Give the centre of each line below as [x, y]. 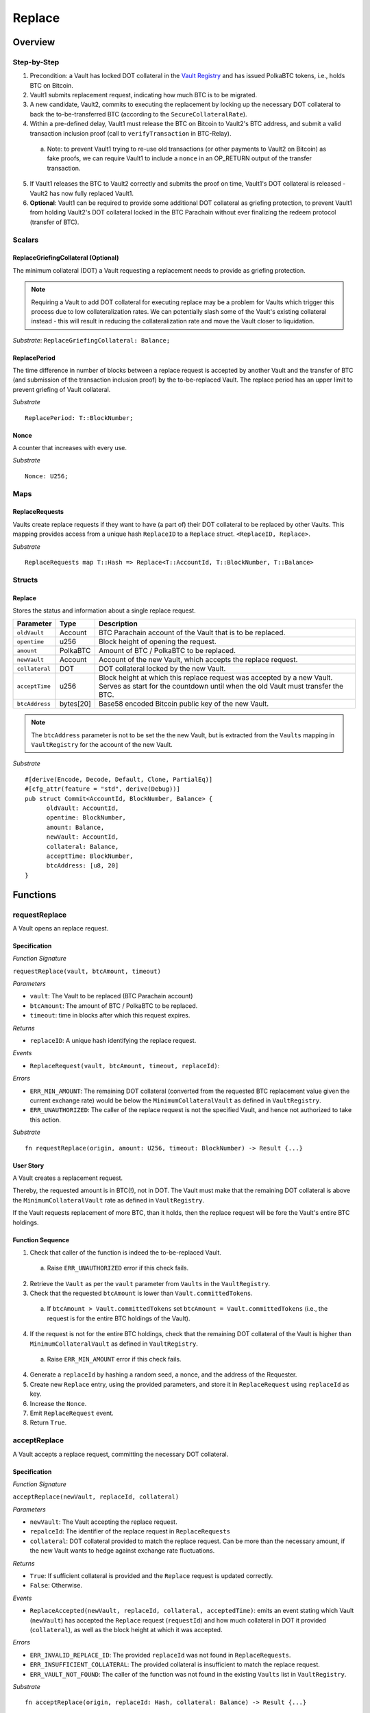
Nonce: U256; [47, 476]
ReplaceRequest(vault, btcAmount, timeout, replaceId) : [125, 1065]
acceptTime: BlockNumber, [90, 856]
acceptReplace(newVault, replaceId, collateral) [96, 1497]
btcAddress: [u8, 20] [83, 866]
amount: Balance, [75, 827]
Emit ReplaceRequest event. [72, 1413]
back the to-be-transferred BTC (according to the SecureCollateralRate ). [138, 114]
